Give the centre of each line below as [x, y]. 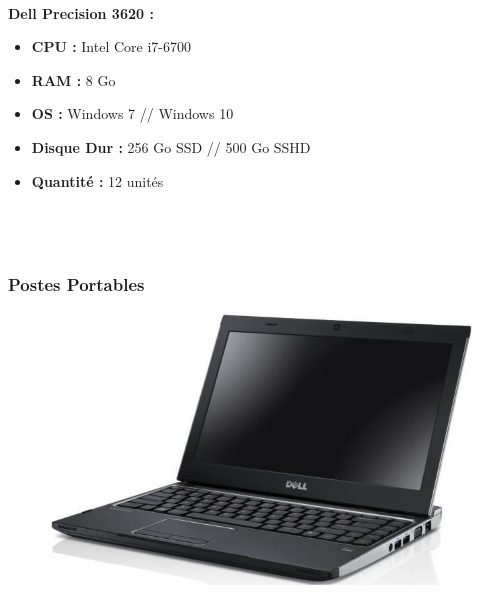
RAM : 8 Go [73, 79]
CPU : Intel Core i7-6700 [111, 46]
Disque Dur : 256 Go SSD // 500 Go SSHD [171, 146]
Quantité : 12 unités [97, 180]
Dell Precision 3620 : [81, 12]
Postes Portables [76, 283]
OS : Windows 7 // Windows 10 [132, 113]
